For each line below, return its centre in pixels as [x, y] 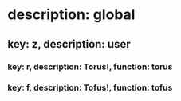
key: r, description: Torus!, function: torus [90, 67]
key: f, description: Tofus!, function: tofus [90, 87]
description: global [71, 15]
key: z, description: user [69, 44]
